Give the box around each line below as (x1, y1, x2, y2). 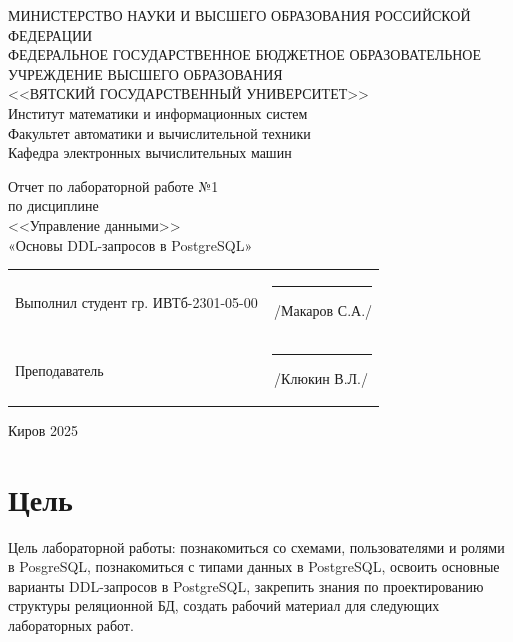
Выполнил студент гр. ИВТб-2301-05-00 (15, 292, 258, 313)
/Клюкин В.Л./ (274, 367, 368, 388)
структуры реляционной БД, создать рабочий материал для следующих (8, 595, 440, 616)
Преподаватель (15, 360, 104, 381)
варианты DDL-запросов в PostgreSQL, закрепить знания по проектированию (8, 575, 484, 596)
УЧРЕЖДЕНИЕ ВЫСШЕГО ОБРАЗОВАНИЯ (8, 63, 283, 84)
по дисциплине (8, 195, 99, 216)
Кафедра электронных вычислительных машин (8, 142, 292, 163)
